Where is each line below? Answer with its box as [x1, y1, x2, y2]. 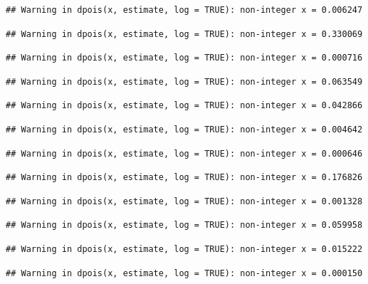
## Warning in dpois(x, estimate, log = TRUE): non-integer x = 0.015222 [6, 243, 363, 254]
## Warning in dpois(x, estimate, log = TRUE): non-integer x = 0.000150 [6, 268, 363, 278]
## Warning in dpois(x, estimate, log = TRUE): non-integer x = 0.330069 [6, 28, 363, 39]
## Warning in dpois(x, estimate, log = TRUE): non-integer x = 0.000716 [6, 53, 363, 63]
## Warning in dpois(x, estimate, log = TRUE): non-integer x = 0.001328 [6, 196, 363, 206]
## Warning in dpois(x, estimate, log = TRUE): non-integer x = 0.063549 [6, 76, 363, 87]
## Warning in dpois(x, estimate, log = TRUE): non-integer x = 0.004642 [6, 124, 363, 135]
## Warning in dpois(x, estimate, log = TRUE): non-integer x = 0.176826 [6, 172, 363, 183]
